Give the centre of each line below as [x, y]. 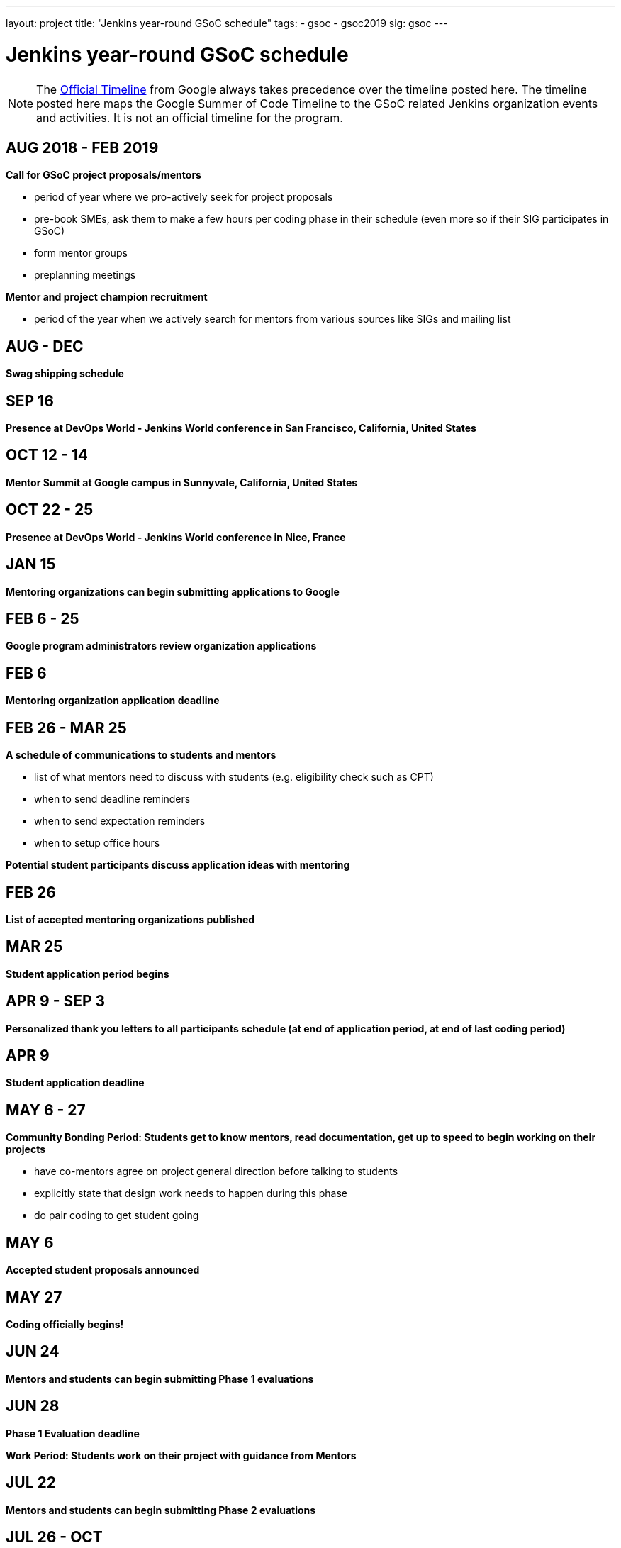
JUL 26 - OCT [54, 1537]
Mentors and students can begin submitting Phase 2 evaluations [161, 1510]
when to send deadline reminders [112, 799]
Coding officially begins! [65, 1324]
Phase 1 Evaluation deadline [73, 1433]
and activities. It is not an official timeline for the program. [190, 117]
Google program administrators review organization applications [161, 646]
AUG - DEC [45, 346]
